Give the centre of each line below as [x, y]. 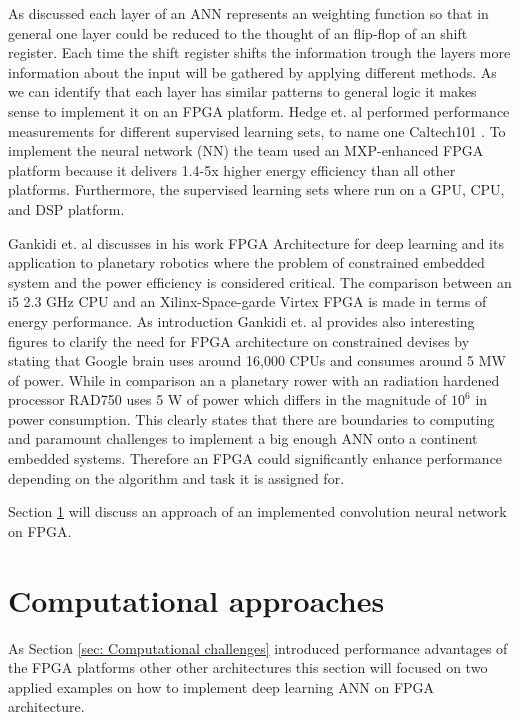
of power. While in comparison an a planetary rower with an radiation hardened [254, 379]
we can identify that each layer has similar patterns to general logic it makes [242, 91]
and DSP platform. [66, 208]
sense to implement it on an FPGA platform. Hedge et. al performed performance [259, 110]
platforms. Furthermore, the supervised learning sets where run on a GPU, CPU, [256, 189]
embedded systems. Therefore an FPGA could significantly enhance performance [255, 458]
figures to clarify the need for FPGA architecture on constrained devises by [239, 340]
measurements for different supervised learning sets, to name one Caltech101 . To [257, 130]
